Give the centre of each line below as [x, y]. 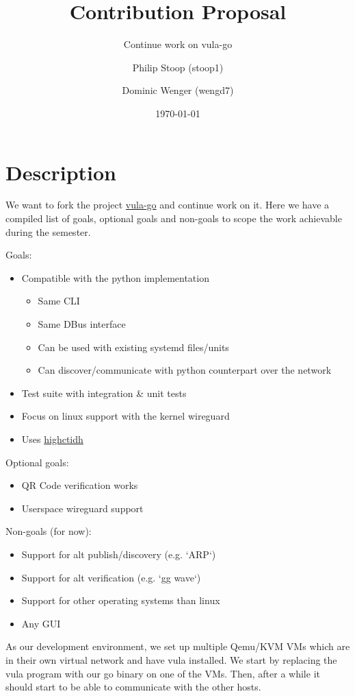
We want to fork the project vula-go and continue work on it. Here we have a [168, 205]
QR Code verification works [80, 485]
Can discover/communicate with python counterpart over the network [185, 370]
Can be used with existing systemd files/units [133, 347]
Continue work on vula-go [178, 44]
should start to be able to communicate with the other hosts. [133, 687]
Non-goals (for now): [49, 531]
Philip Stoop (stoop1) [178, 67]
